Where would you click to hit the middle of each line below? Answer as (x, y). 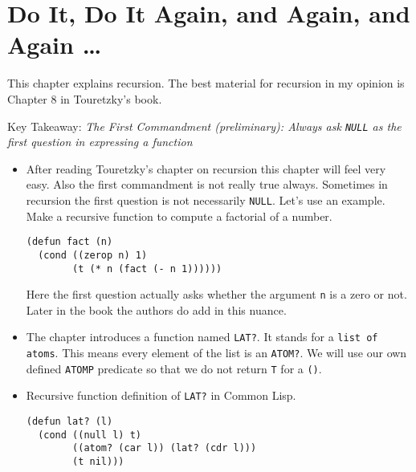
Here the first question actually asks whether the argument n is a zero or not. (216, 294)
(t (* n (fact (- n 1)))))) (147, 269)
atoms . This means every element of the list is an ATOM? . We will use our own (216, 353)
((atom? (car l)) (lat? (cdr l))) (165, 448)
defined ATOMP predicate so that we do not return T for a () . (174, 368)
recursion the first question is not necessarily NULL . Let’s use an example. (206, 199)
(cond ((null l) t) (90, 435)
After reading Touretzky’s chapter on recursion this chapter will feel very (206, 168)
